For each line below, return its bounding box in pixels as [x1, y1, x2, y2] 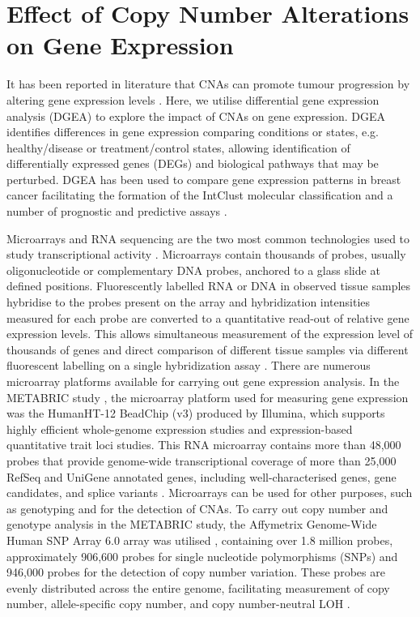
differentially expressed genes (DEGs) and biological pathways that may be [6, 155, 379, 172]
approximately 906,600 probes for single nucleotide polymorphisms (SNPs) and [6, 547, 398, 564]
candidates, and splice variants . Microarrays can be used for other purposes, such [6, 484, 413, 501]
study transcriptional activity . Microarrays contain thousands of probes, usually [6, 246, 406, 263]
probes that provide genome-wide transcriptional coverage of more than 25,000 [6, 452, 397, 469]
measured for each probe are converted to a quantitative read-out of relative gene [6, 309, 409, 326]
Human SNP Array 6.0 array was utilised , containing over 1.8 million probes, [6, 531, 393, 548]
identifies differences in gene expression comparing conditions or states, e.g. [6, 123, 379, 140]
